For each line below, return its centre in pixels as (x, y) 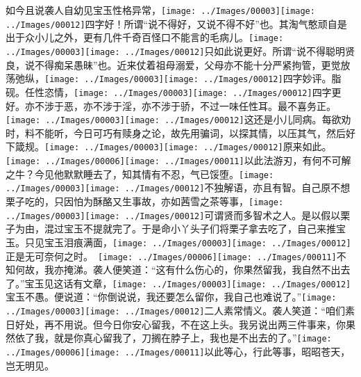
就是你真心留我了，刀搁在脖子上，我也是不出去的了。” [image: (193, 338)
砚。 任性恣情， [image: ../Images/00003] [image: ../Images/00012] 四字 (169, 91)
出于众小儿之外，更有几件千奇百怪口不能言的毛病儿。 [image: (145, 37)
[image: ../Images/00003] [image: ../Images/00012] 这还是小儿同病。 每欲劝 (178, 119)
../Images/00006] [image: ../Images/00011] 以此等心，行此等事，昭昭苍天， (178, 352)
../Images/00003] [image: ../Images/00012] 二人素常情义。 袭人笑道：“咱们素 (180, 311)
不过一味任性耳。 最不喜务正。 (268, 105)
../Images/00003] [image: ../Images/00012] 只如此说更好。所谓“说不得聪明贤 (180, 50)
